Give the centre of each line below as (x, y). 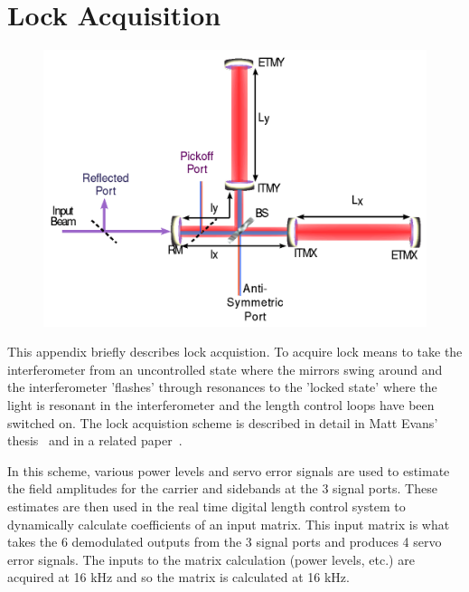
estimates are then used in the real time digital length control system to (206, 506)
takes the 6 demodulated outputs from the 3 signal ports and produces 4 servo (225, 542)
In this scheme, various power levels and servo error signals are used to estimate (229, 470)
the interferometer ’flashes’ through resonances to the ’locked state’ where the (222, 387)
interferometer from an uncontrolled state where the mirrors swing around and (225, 369)
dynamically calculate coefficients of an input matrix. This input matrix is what (229, 524)
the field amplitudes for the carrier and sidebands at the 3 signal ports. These (222, 488)
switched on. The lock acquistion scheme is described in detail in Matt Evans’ (223, 422)
